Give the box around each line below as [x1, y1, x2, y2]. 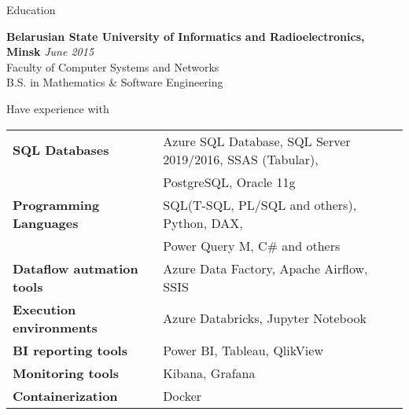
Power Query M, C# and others [163, 236, 341, 255]
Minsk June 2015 [6, 43, 94, 60]
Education [6, 2, 56, 17]
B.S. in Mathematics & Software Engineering [6, 74, 223, 90]
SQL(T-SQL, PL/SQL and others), [163, 195, 357, 214]
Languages [13, 213, 79, 232]
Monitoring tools [13, 363, 120, 382]
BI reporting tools [13, 340, 127, 359]
